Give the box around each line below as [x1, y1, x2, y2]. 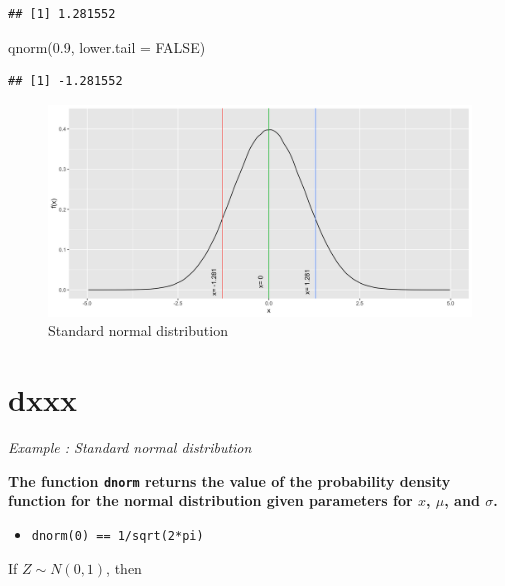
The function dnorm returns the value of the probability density [8, 470, 451, 491]
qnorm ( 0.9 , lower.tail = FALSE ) [8, 36, 206, 57]
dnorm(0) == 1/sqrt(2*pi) [31, 528, 204, 543]
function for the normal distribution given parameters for [8, 490, 413, 511]
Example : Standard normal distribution [8, 437, 252, 458]
